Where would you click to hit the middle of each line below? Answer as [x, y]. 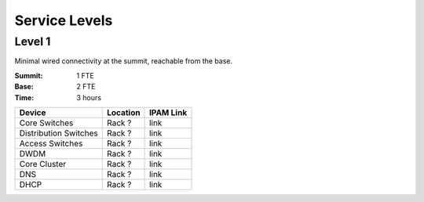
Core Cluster [43, 164]
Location [123, 112]
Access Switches [51, 143]
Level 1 [33, 41]
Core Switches [46, 123]
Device [33, 112]
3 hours [89, 97]
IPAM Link [168, 112]
